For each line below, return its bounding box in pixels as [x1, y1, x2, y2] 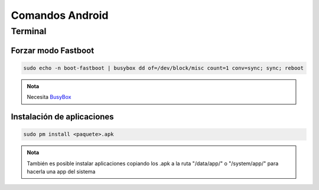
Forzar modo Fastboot [11, 45, 95, 55]
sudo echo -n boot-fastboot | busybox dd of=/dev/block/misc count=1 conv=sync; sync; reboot [23, 65, 304, 71]
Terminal [11, 26, 47, 36]
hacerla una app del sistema [27, 168, 96, 175]
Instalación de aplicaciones [11, 112, 115, 122]
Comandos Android [11, 9, 109, 22]
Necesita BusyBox [27, 94, 71, 101]
